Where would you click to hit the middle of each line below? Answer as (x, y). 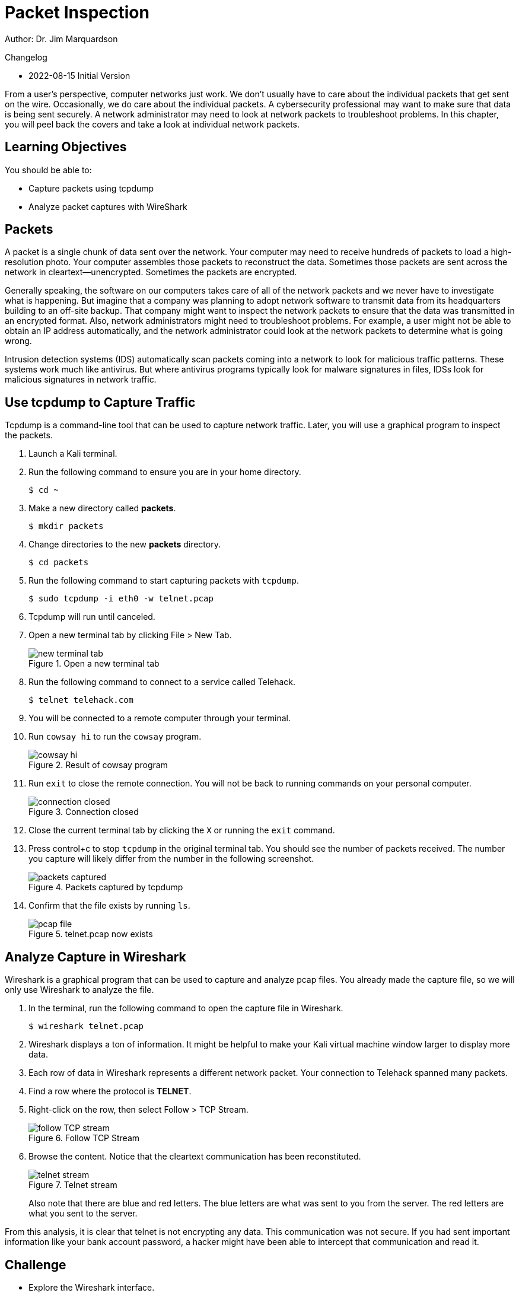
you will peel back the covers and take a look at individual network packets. (152, 124)
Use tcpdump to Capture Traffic (100, 402)
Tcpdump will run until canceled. (92, 617)
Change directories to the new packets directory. (125, 544)
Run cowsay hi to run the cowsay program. (115, 737)
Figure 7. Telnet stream (73, 1185)
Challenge (36, 1265)
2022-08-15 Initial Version (79, 75)
